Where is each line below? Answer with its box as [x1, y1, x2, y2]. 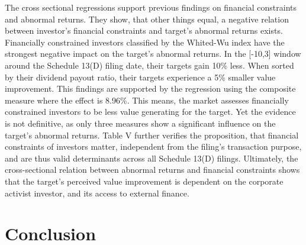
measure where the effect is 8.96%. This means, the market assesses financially [5, 94, 289, 106]
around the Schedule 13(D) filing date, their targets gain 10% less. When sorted [5, 59, 294, 71]
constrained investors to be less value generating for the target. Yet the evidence [5, 105, 296, 118]
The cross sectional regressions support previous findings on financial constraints [5, 1, 297, 13]
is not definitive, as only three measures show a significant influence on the [5, 117, 276, 129]
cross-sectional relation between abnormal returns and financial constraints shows [5, 163, 300, 176]
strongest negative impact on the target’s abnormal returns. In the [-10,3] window [5, 47, 301, 60]
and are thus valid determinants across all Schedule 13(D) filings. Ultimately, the [5, 151, 298, 164]
